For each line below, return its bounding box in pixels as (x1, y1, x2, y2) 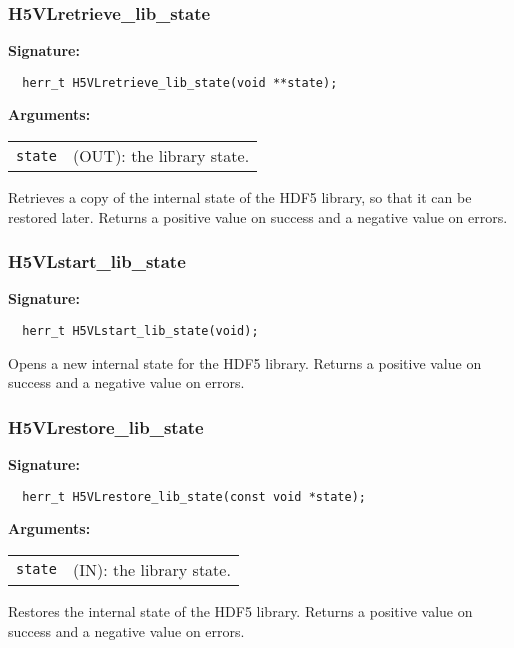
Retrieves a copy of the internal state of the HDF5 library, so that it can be (8, 187, 472, 208)
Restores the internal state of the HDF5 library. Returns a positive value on (8, 600, 473, 621)
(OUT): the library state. (72, 144, 250, 168)
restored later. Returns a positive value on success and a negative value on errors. (8, 206, 508, 227)
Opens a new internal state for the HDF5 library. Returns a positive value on (8, 352, 482, 373)
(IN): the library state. (72, 557, 231, 581)
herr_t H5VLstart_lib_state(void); (22, 324, 259, 339)
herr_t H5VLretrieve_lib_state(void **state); (22, 75, 338, 90)
